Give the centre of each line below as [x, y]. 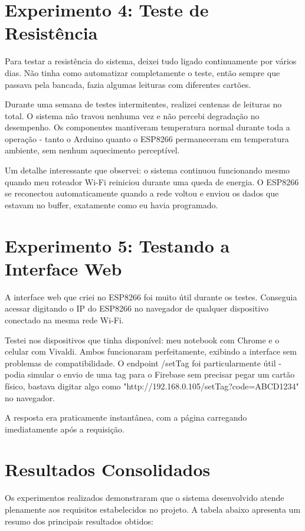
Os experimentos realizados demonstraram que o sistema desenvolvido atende [145, 498]
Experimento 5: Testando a [117, 245]
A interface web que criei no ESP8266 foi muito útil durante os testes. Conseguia [151, 296]
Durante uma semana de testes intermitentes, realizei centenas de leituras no [143, 104]
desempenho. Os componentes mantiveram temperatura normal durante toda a [147, 127]
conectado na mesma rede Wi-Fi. [64, 319]
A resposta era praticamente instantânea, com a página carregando [126, 417]
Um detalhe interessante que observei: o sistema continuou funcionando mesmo [147, 170]
